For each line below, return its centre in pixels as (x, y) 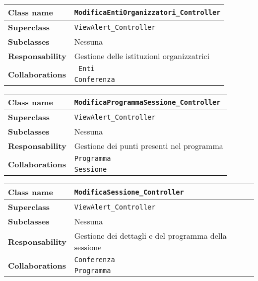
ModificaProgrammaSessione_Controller (147, 102)
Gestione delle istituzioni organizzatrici (142, 56)
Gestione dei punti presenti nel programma (149, 146)
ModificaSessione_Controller (129, 192)
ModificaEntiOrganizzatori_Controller (147, 12)
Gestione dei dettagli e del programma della (150, 236)
